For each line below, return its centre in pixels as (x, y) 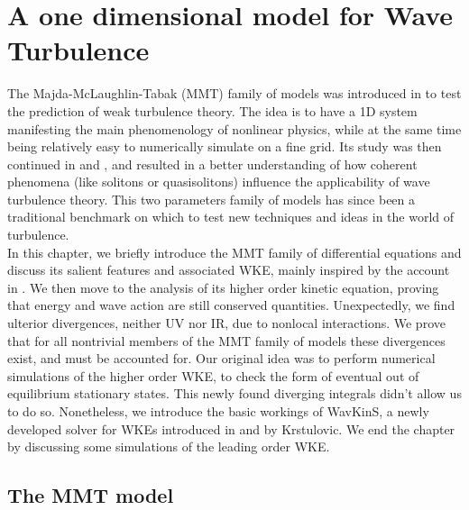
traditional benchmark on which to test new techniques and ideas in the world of (231, 217)
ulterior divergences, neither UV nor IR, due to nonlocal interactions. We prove (226, 323)
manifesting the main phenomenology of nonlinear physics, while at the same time (234, 128)
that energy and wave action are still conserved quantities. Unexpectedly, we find (231, 305)
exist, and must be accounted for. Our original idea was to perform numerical (221, 358)
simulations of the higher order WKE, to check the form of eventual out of (213, 375)
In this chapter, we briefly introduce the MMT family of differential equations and (234, 252)
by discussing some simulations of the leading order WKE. (169, 446)
